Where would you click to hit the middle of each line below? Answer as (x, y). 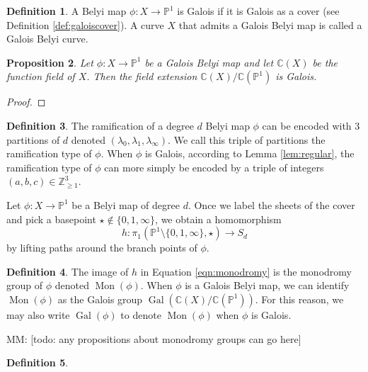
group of (25, 285)
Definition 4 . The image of (68, 271)
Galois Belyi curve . (47, 39)
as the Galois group (100, 299)
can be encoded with (307, 125)
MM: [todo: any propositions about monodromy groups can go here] (154, 338)
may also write (38, 314)
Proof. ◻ (26, 102)
